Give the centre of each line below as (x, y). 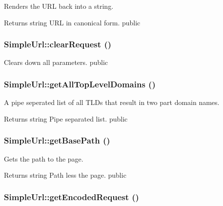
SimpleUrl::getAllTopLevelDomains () (80, 84)
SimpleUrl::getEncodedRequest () (71, 196)
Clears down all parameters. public (56, 62)
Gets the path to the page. (44, 158)
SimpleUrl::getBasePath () (57, 140)
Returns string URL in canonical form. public (72, 22)
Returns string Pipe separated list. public (66, 118)
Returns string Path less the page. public (65, 175)
